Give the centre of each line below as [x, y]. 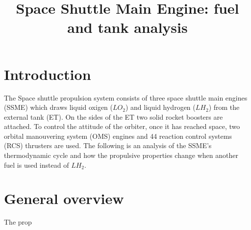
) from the [224, 107]
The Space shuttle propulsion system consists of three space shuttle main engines [126, 97]
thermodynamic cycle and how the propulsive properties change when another [121, 155]
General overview [64, 198]
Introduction [48, 74]
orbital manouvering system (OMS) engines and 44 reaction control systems [118, 136]
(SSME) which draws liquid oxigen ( [59, 107]
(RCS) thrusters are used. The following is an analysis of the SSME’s [108, 145]
